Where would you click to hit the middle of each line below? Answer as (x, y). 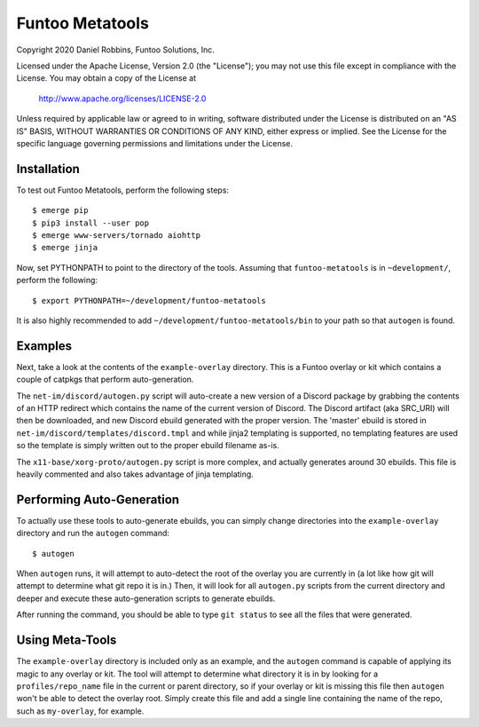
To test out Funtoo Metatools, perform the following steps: (123, 190)
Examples (44, 346)
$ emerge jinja (65, 248)
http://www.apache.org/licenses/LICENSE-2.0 (122, 99)
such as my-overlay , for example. (80, 711)
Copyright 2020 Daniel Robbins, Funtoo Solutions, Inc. (115, 50)
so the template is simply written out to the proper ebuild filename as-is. (148, 446)
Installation (48, 169)
